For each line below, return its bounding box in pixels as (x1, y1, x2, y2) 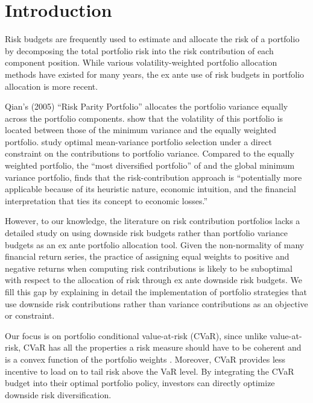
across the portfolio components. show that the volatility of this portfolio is (5, 111, 283, 124)
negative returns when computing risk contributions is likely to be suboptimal (5, 261, 292, 274)
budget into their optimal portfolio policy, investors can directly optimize (5, 376, 275, 389)
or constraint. (5, 309, 55, 322)
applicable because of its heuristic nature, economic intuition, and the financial (5, 183, 296, 195)
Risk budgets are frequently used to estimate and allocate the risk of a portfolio (5, 33, 300, 45)
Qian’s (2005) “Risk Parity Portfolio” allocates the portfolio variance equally (5, 100, 288, 113)
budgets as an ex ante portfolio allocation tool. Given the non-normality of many (5, 238, 305, 251)
